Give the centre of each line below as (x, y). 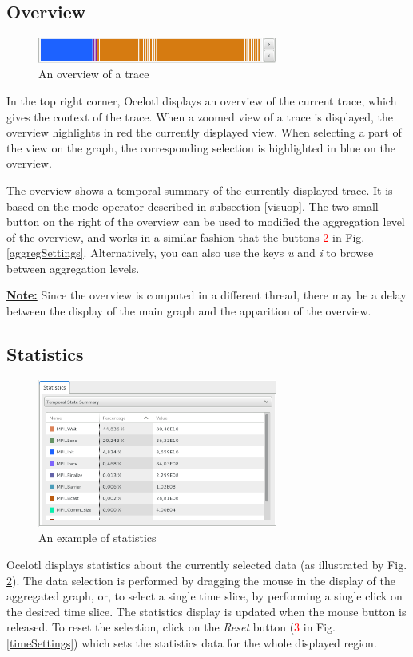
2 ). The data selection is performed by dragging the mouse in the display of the (201, 580)
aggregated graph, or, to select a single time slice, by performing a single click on (205, 596)
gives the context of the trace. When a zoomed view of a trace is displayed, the (200, 116)
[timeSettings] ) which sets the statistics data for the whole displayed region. (192, 642)
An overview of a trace (94, 74)
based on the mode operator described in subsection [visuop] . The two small (193, 206)
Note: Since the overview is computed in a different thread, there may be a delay (206, 295)
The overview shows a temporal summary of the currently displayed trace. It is (200, 190)
